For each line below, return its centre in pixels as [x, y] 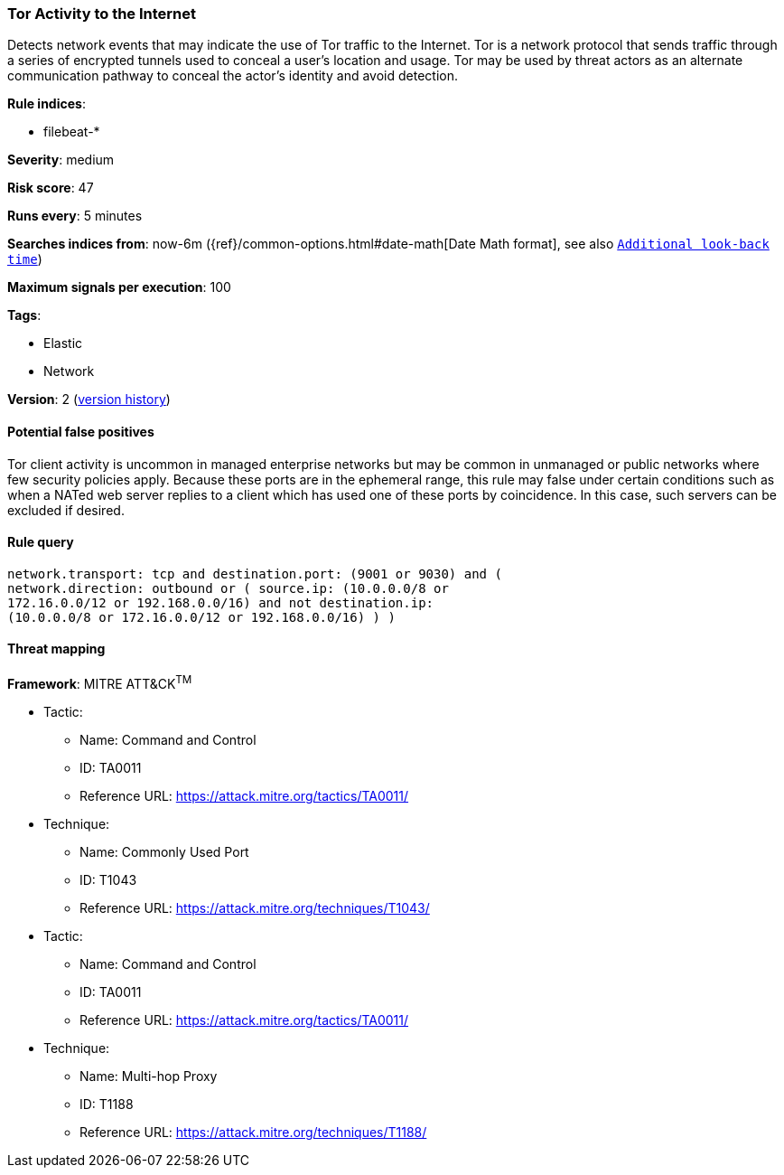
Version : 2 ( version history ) [89, 399]
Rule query [41, 542]
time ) [25, 259]
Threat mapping [56, 649]
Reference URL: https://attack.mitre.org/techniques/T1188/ [253, 1132]
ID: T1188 [107, 1104]
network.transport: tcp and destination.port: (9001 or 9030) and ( [255, 573]
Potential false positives [81, 431]
